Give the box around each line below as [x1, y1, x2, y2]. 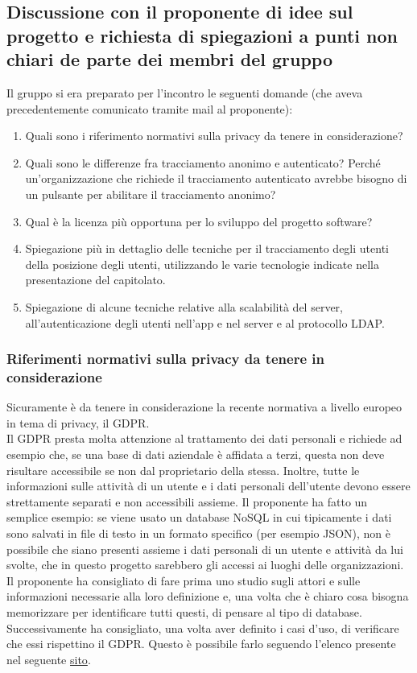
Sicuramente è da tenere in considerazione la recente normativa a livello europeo [6, 398, 403, 415]
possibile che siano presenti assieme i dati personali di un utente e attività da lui [6, 540, 403, 557]
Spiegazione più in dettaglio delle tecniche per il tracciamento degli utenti [25, 240, 389, 257]
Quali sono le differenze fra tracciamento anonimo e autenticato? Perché [25, 154, 381, 171]
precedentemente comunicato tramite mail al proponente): [6, 100, 293, 117]
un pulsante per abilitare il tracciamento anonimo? [25, 185, 276, 202]
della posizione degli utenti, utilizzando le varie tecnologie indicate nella [25, 255, 379, 272]
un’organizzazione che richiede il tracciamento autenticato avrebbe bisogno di [25, 170, 407, 187]
